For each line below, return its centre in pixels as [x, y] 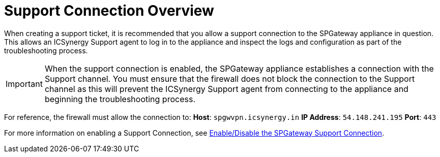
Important [24, 84]
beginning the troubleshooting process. [120, 99]
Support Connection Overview [109, 11]
